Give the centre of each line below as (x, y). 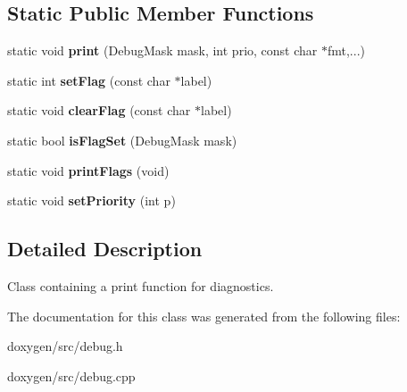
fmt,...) (346, 50)
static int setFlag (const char (89, 80)
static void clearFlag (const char (99, 110)
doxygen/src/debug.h (65, 346)
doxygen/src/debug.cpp (71, 375)
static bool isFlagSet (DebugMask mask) (122, 140)
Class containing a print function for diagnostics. (141, 285)
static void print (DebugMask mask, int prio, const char (162, 50)
